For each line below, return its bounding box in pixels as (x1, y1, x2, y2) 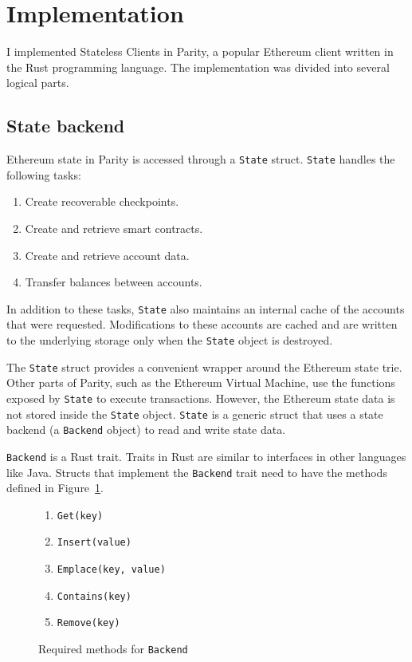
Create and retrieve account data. (25, 246, 190, 263)
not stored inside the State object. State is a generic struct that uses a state (6, 405, 383, 422)
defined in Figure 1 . (6, 479, 104, 496)
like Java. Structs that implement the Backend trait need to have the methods (6, 463, 387, 480)
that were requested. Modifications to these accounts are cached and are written (6, 316, 398, 333)
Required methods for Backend (38, 640, 188, 657)
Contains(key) (57, 590, 131, 602)
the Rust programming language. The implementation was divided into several (6, 58, 390, 75)
